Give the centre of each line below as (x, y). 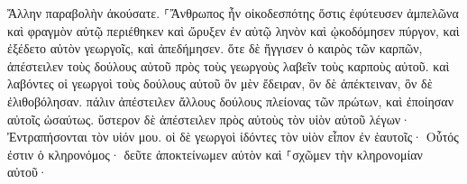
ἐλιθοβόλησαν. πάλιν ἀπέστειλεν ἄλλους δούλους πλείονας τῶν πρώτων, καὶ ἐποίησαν (231, 101)
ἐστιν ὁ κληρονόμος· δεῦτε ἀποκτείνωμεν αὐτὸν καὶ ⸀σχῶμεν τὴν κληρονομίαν (215, 154)
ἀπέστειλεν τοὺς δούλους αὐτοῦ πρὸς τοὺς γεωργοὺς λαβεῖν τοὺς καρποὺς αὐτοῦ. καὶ (229, 65)
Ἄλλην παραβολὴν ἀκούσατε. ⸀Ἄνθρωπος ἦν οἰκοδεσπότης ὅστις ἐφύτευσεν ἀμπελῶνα (233, 13)
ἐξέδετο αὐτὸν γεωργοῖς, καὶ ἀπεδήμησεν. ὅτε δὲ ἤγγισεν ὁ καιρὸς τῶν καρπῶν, (215, 48)
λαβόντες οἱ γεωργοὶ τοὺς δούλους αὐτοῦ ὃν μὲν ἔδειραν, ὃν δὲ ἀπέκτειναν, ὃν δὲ (220, 83)
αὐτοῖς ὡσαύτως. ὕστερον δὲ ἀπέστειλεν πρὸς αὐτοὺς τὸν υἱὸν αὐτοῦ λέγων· (209, 119)
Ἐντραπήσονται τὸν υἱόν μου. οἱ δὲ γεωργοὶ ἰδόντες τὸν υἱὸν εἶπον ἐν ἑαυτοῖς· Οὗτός (233, 137)
